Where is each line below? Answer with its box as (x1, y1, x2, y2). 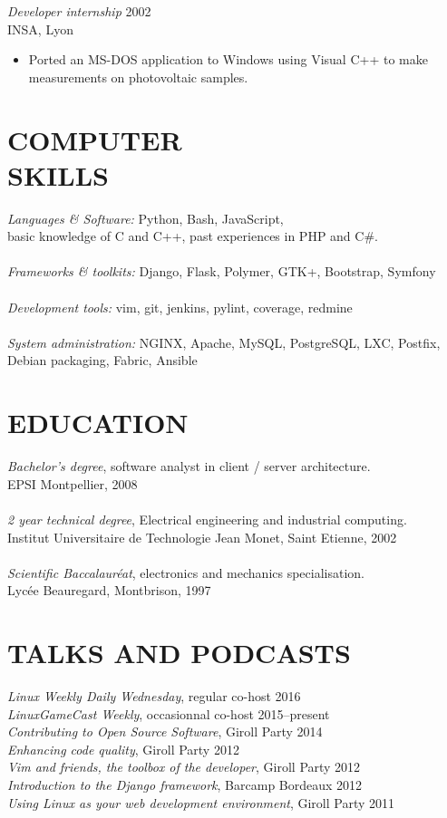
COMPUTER (7, 120, 182, 158)
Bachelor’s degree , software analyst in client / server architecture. (7, 457, 371, 476)
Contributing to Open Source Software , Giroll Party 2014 (7, 722, 323, 741)
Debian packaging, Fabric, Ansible (7, 351, 198, 370)
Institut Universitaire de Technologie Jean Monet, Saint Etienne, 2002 (7, 527, 397, 546)
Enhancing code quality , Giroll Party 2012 (7, 739, 239, 758)
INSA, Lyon (7, 19, 73, 38)
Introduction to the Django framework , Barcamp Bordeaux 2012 (7, 775, 363, 794)
